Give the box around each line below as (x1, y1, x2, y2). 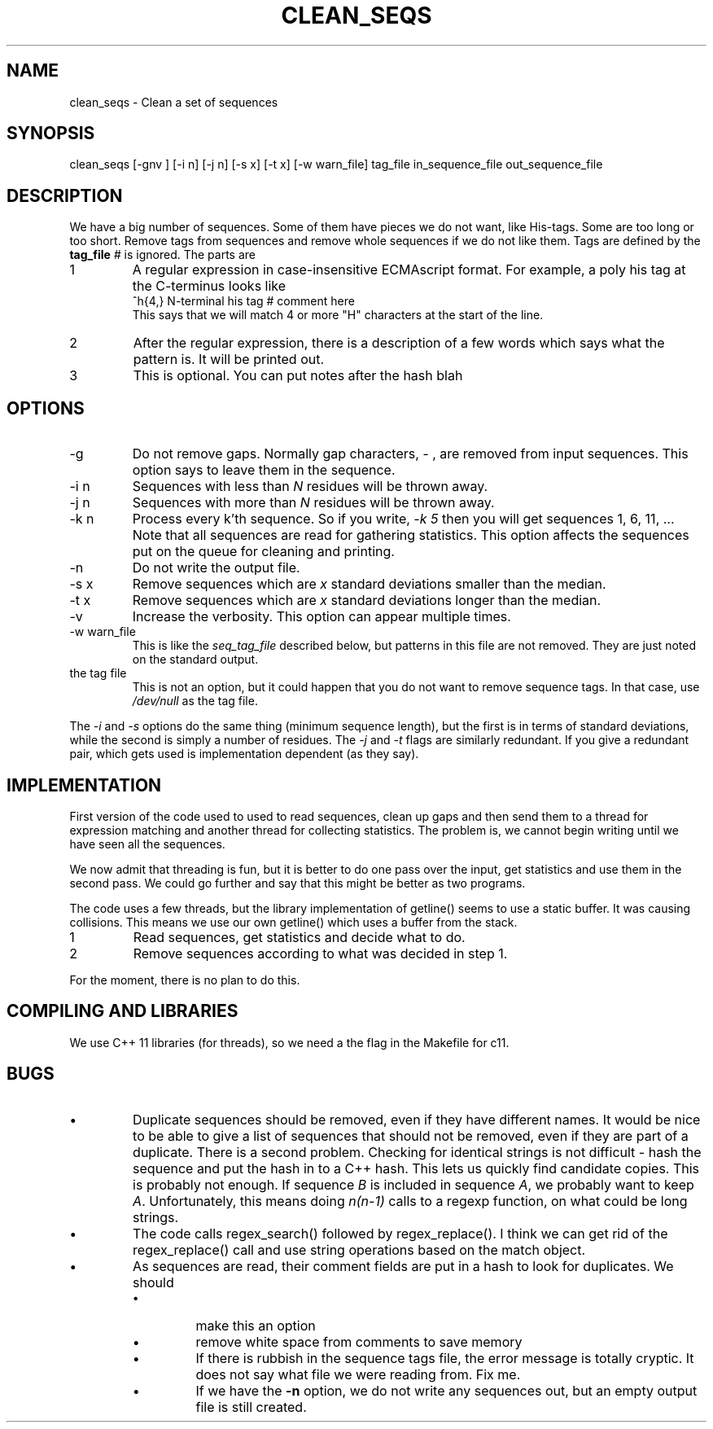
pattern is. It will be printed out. (133, 351, 325, 368)
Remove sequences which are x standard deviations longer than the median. (132, 592, 601, 609)
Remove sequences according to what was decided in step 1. (133, 945, 508, 962)
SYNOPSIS (7, 123, 95, 144)
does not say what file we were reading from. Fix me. (195, 1365, 521, 1383)
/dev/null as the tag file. (132, 694, 258, 708)
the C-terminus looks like (132, 278, 287, 295)
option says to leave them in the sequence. (132, 462, 396, 479)
